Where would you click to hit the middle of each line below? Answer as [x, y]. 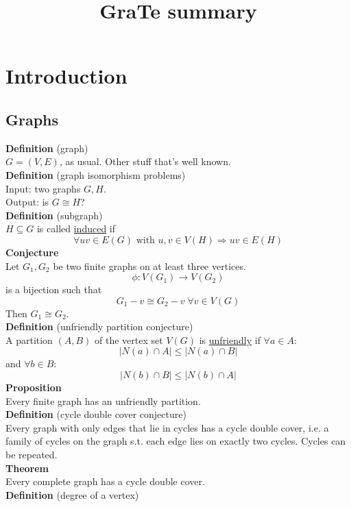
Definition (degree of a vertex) [72, 494]
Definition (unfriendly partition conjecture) [99, 326]
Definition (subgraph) [54, 215]
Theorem [27, 468]
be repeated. [32, 455]
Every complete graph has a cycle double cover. [105, 481]
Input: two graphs [43, 188]
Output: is [27, 202]
